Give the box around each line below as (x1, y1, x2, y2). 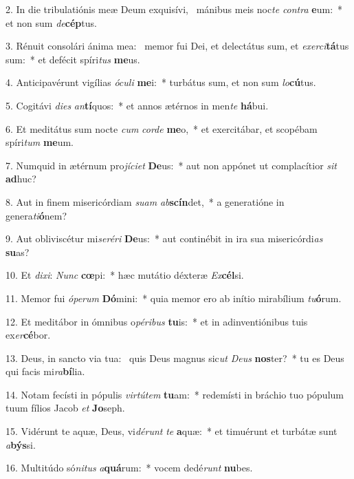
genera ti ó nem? (5, 208, 67, 222)
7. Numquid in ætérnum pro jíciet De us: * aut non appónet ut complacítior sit (5, 158, 338, 172)
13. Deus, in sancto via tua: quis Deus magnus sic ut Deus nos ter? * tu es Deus (5, 350, 344, 365)
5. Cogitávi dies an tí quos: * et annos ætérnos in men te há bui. (5, 98, 269, 112)
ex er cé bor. (5, 328, 51, 342)
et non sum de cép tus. (5, 15, 97, 30)
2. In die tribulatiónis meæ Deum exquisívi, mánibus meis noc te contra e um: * (5, 2, 343, 16)
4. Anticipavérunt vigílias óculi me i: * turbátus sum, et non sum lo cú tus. (5, 75, 316, 89)
